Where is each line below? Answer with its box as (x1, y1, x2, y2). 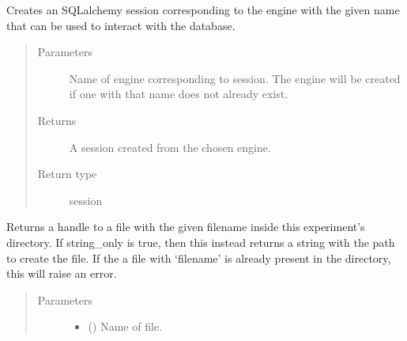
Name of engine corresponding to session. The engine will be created (69, 70, 401, 86)
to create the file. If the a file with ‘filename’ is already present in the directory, (6, 249, 391, 266)
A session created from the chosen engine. (69, 138, 271, 155)
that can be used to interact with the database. (6, 17, 236, 33)
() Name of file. (88, 318, 162, 335)
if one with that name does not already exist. (69, 85, 288, 102)
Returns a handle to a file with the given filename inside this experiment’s (6, 218, 365, 235)
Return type (37, 165, 97, 182)
